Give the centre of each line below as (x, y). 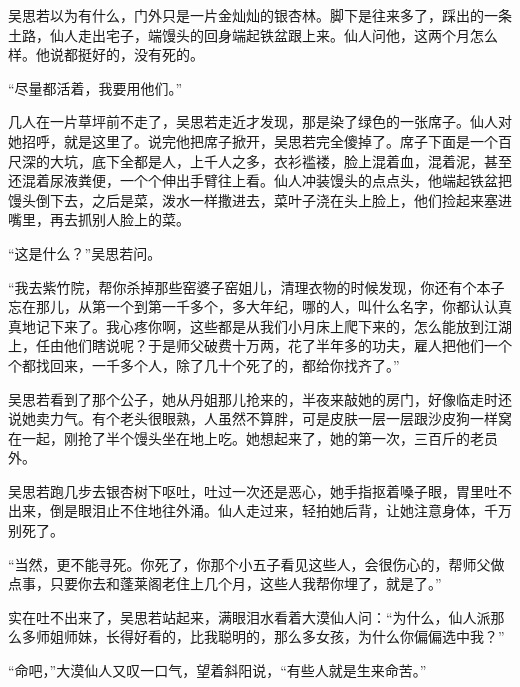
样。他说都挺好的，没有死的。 (106, 54)
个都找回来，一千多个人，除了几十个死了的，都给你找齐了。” (204, 364)
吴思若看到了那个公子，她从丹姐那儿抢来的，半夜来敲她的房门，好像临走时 (253, 398)
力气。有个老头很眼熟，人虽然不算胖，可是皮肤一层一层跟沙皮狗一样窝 (280, 418)
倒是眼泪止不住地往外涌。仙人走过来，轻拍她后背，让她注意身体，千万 (280, 510)
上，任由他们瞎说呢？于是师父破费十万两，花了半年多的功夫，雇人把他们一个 (260, 345)
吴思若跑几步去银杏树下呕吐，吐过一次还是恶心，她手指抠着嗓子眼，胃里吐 (253, 490)
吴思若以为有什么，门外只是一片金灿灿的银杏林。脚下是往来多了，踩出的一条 (260, 15)
